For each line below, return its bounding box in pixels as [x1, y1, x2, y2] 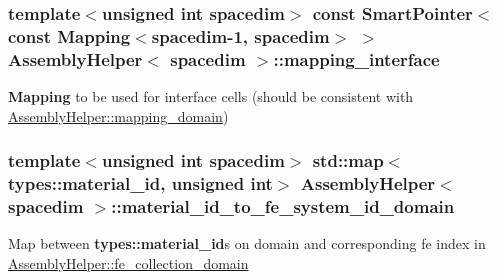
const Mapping [8, 23, 131, 48]
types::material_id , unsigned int [8, 171, 273, 196]
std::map [312, 148, 384, 173]
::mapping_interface [273, 46, 440, 71]
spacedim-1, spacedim [151, 23, 330, 48]
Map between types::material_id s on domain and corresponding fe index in [8, 233, 486, 254]
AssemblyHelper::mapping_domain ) [8, 105, 229, 126]
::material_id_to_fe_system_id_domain [111, 194, 455, 219]
